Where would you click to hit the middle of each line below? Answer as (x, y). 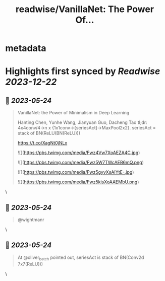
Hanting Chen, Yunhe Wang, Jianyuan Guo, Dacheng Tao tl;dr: (82, 122)
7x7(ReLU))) (30, 264)
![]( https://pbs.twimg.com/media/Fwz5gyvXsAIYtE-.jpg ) (76, 172)
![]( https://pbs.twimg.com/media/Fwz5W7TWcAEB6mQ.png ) (80, 163)
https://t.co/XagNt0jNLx (42, 143)
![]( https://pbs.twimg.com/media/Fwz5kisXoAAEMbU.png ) (78, 182)
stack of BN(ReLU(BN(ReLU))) (49, 133)
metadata (26, 48)
